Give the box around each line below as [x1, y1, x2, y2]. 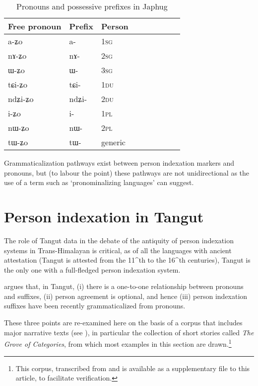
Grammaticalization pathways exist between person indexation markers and [4, 158, 235, 168]
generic [101, 136, 126, 148]
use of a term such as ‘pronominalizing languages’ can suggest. [4, 177, 194, 188]
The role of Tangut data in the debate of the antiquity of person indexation [4, 235, 234, 245]
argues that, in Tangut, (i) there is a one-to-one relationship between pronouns [4, 281, 244, 291]
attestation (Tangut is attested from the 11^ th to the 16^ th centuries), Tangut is [4, 255, 251, 265]
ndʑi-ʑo [8, 93, 34, 104]
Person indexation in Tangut [4, 206, 204, 226]
